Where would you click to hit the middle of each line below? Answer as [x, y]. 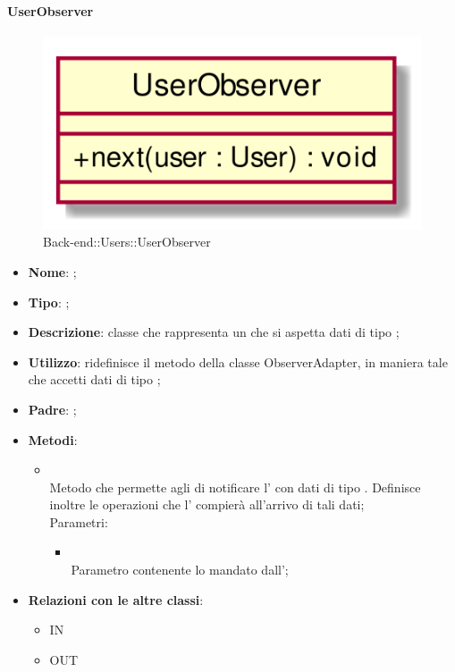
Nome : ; [52, 271]
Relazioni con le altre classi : [116, 599]
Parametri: [79, 521]
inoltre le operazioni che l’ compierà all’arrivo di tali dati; [207, 504]
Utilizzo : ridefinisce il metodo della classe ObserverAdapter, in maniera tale [238, 361]
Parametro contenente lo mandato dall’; [180, 570]
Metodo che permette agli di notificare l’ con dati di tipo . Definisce [235, 487]
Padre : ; [52, 409]
